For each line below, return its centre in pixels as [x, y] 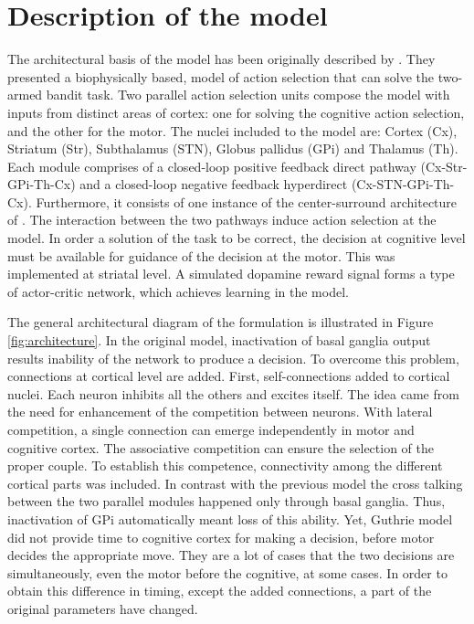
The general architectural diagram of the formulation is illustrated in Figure [221, 322]
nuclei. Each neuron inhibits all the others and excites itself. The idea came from [233, 393]
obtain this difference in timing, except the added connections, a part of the [220, 591]
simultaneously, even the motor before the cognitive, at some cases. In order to [227, 572]
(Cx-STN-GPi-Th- [403, 184]
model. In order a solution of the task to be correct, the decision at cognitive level [237, 238]
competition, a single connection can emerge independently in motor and [211, 429]
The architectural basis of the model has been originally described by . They [221, 59]
